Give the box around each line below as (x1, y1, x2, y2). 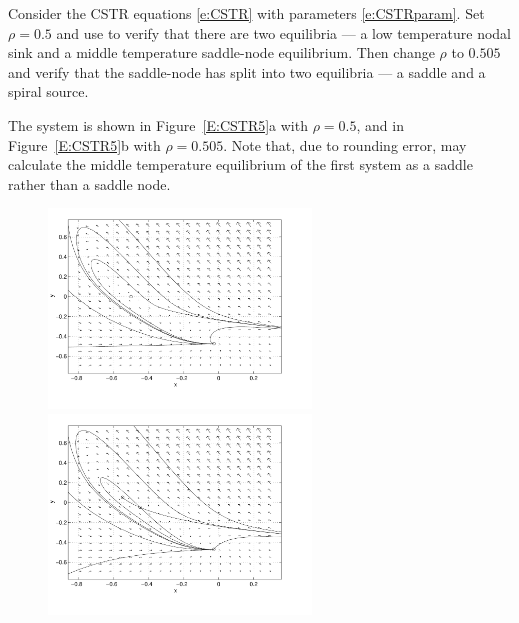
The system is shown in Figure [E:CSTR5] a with (8, 114, 308, 135)
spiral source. (8, 81, 89, 102)
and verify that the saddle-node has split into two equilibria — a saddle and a (8, 61, 486, 82)
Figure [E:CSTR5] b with (8, 134, 161, 155)
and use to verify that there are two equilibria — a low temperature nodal (56, 22, 512, 43)
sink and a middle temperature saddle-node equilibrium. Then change (8, 42, 435, 63)
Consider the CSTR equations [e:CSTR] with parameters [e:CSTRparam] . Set (8, 3, 485, 23)
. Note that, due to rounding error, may (223, 134, 467, 155)
